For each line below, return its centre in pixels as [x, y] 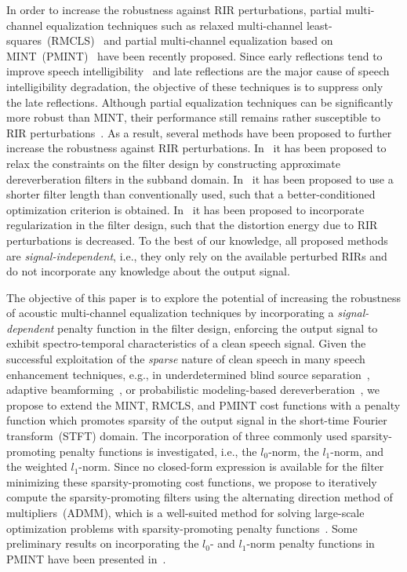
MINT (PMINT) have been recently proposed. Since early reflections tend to [194, 55]
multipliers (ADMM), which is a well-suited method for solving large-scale [185, 512]
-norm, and [357, 451]
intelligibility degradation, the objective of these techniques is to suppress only [195, 86]
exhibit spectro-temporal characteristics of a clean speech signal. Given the [186, 343]
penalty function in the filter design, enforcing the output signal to [218, 328]
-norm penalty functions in [311, 543]
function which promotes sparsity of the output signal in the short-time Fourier [197, 420]
